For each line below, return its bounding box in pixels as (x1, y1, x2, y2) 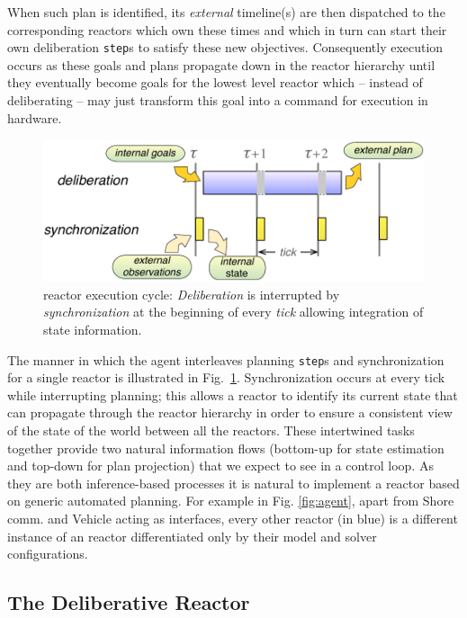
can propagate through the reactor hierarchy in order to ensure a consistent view (7, 403, 453, 422)
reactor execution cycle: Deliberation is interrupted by (43, 284, 340, 303)
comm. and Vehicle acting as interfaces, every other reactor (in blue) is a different (7, 508, 458, 527)
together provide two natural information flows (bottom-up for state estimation (7, 438, 445, 457)
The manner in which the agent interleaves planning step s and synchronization (7, 350, 445, 369)
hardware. (7, 108, 62, 127)
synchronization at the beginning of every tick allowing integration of (43, 302, 424, 321)
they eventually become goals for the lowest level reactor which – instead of (7, 73, 423, 92)
